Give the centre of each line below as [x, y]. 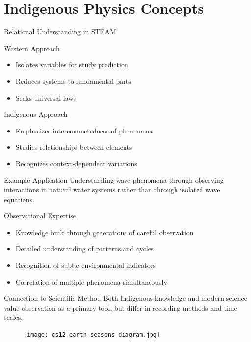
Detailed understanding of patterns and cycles [85, 249]
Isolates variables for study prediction [72, 65]
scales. [13, 317]
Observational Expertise [40, 216]
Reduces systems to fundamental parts [73, 81]
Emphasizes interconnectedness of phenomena [84, 130]
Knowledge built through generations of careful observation [104, 232]
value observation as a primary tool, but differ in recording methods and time [121, 307]
